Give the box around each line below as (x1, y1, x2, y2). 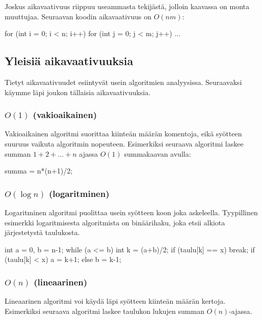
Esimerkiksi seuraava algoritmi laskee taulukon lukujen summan (5, 305, 204, 316)
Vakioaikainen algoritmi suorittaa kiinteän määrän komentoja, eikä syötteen (5, 128, 242, 139)
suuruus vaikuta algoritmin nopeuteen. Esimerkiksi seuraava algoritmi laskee (5, 138, 244, 149)
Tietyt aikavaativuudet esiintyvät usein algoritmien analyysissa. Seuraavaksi (5, 76, 242, 87)
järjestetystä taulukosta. (5, 227, 80, 238)
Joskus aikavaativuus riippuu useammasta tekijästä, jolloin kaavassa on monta (5, 1, 249, 11)
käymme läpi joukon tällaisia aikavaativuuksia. (5, 86, 151, 97)
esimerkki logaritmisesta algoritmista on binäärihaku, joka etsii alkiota (5, 217, 225, 227)
